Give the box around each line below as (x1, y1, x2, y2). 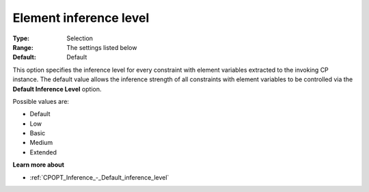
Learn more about (12, 161, 65, 169)
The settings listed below (66, 43, 137, 51)
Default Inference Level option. (12, 85, 102, 93)
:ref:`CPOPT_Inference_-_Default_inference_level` (29, 173, 169, 181)
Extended (29, 148, 57, 156)
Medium (29, 139, 53, 147)
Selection (66, 34, 94, 42)
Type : (12, 34, 30, 42)
